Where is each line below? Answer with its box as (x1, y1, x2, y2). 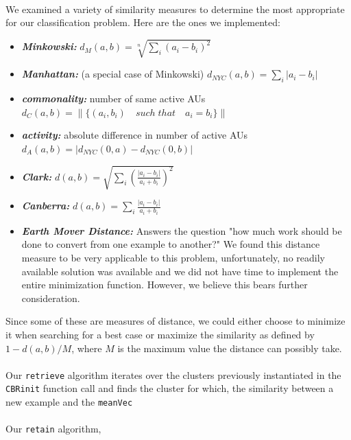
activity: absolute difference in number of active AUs (21, 128, 248, 142)
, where (71, 340, 102, 355)
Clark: (21, 169, 52, 183)
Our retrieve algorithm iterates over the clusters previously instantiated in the (5, 367, 341, 382)
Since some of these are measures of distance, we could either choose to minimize (5, 314, 346, 328)
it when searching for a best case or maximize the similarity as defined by (5, 327, 315, 341)
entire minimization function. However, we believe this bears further (21, 277, 308, 292)
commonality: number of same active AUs (21, 91, 206, 106)
